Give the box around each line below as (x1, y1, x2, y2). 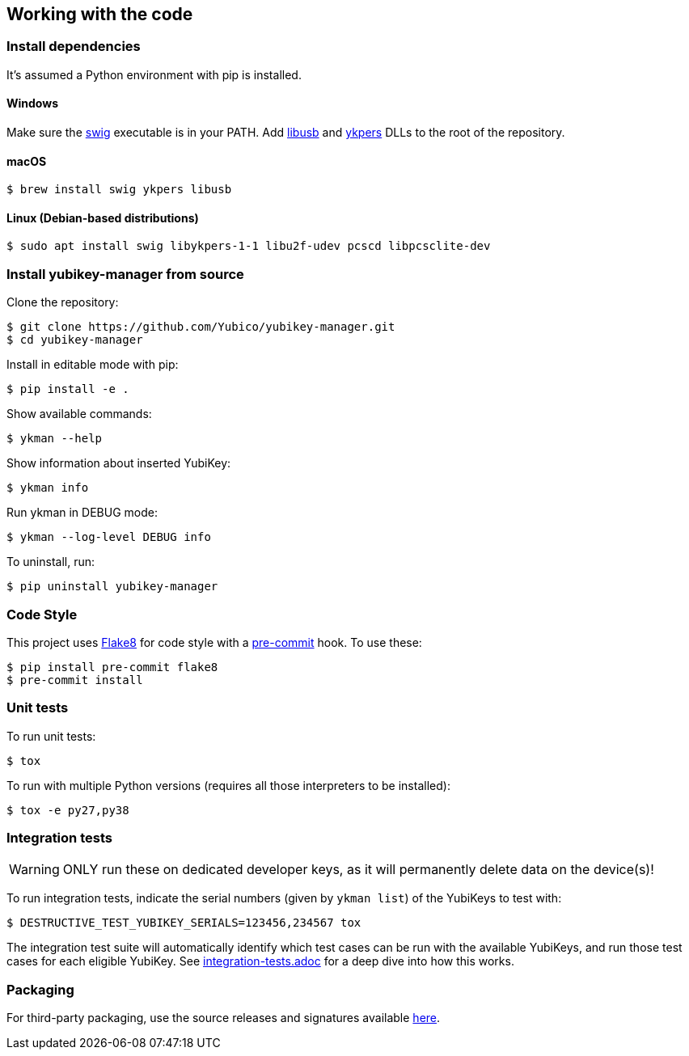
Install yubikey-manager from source (6, 265, 244, 282)
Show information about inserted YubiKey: (6, 456, 231, 471)
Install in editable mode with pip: (6, 357, 179, 372)
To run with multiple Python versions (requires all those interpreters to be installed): (6, 778, 450, 792)
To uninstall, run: (6, 555, 95, 569)
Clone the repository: (6, 295, 119, 310)
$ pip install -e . (6, 382, 129, 396)
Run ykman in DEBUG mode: (6, 505, 158, 520)
